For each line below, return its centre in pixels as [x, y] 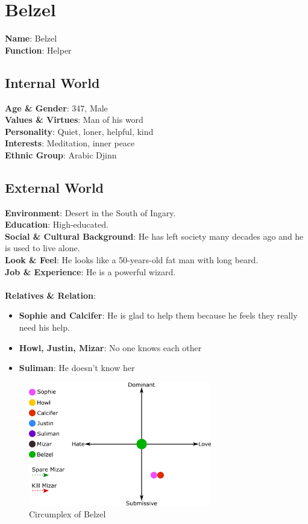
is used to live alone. [42, 248]
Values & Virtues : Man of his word [74, 120]
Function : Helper [38, 50]
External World [55, 187]
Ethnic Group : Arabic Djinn [61, 154]
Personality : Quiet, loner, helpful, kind [79, 131]
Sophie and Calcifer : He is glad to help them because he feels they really [158, 315]
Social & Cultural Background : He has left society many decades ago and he [154, 236]
